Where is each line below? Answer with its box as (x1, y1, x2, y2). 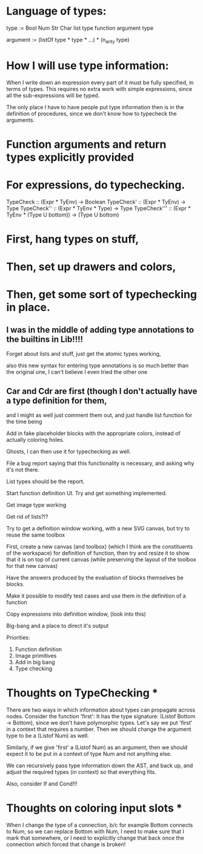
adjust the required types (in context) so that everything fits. (6, 768, 156, 775)
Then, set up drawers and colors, (6, 260, 176, 274)
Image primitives (15, 652, 57, 659)
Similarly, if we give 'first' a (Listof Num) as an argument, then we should (6, 744, 188, 751)
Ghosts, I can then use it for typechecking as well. (6, 447, 131, 455)
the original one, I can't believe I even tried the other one (6, 369, 148, 376)
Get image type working (6, 501, 67, 509)
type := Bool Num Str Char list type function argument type (6, 24, 154, 32)
